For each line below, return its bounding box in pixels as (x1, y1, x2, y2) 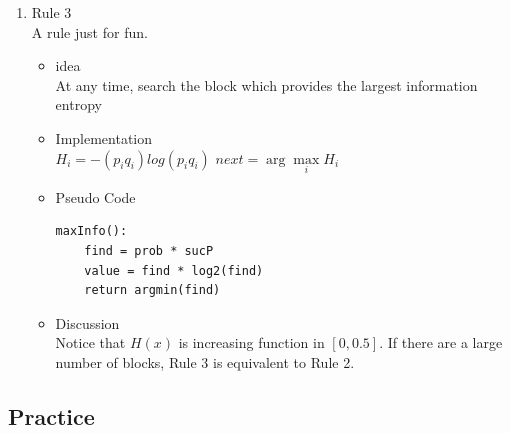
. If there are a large (379, 332, 503, 353)
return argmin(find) (84, 283, 221, 298)
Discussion (55, 312, 120, 333)
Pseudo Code (55, 186, 136, 207)
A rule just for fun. (31, 21, 148, 42)
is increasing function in (178, 332, 325, 353)
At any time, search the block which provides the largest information (55, 74, 478, 95)
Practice (8, 400, 95, 431)
